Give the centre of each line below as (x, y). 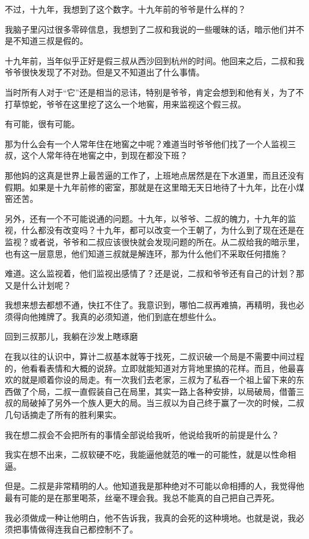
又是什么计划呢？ (38, 285)
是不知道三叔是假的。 (46, 41)
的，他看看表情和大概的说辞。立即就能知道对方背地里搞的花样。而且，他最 (150, 368)
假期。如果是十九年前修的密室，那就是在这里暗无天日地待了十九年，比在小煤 (154, 187)
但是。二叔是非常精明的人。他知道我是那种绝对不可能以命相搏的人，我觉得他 (154, 486)
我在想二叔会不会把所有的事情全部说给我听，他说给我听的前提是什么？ (142, 434)
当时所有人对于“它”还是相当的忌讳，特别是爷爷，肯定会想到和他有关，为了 (150, 92)
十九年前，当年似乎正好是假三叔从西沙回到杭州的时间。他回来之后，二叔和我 (154, 60)
